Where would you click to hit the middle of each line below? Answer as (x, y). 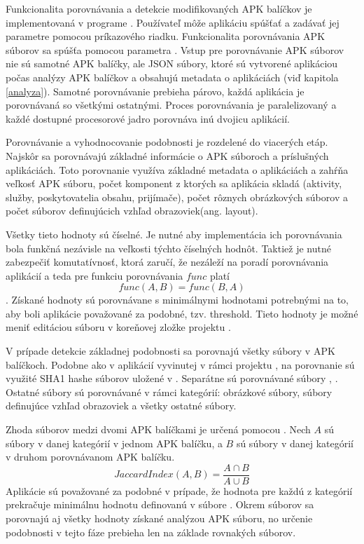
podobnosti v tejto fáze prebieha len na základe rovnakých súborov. (151, 532)
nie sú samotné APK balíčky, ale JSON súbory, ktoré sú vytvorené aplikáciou (172, 63)
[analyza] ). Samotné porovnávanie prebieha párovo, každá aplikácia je (155, 91)
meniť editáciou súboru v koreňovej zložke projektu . (118, 327)
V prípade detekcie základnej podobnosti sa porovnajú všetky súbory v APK (170, 351)
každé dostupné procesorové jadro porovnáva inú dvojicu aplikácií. (148, 118)
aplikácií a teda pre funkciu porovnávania (94, 275)
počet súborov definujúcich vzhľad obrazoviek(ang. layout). (132, 211)
